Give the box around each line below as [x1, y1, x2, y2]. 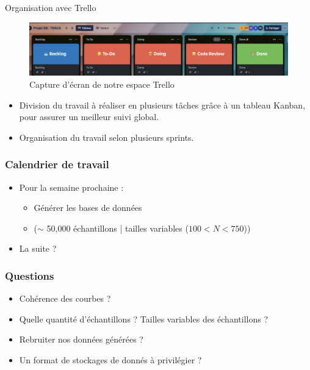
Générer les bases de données [34, 201, 142, 214]
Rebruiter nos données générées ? [19, 333, 143, 346]
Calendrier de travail [5, 157, 109, 172]
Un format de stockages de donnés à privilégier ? [19, 353, 202, 366]
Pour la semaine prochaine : [19, 180, 124, 193]
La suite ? [19, 242, 57, 255]
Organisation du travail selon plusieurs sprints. [19, 130, 194, 143]
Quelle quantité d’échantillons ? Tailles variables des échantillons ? [19, 312, 268, 325]
